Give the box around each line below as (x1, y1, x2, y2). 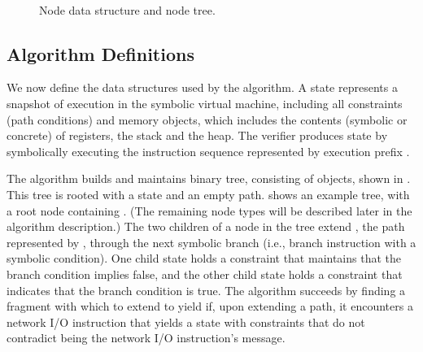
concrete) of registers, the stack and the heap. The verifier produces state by (7, 127, 388, 144)
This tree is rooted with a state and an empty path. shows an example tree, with (7, 185, 410, 202)
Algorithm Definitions (7, 41, 194, 66)
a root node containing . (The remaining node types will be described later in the (7, 202, 412, 219)
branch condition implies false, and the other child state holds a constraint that (7, 265, 403, 282)
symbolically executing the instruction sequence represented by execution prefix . (7, 142, 410, 159)
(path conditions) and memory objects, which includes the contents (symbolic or (7, 111, 408, 128)
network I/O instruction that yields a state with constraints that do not (7, 313, 365, 330)
